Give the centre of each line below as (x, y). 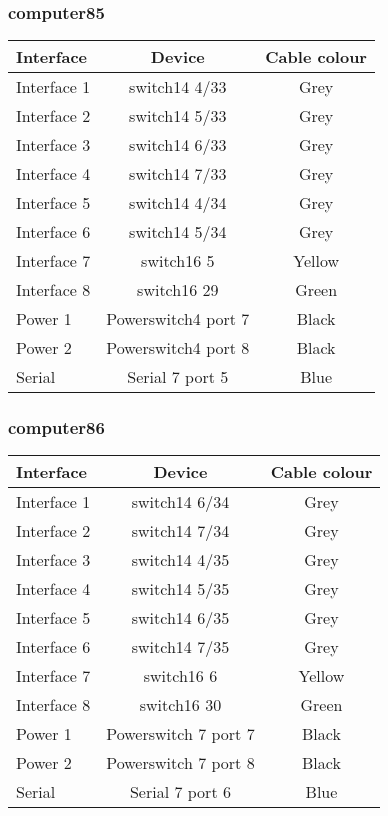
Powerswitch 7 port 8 (180, 763)
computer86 (56, 427)
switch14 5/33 (178, 116)
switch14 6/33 (178, 145)
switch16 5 (178, 261)
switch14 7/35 (180, 647)
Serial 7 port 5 (178, 377)
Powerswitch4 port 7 (178, 319)
